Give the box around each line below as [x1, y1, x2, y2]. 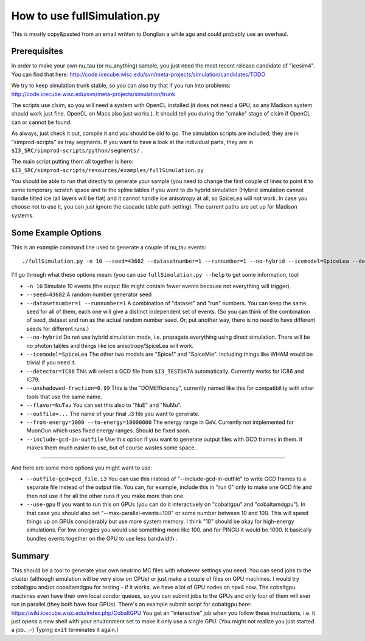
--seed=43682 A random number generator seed [26, 291, 152, 298]
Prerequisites [11, 46, 63, 57]
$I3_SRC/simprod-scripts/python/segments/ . [11, 147, 143, 154]
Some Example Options [11, 227, 102, 238]
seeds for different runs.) [26, 325, 89, 332]
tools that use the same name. [26, 393, 103, 400]
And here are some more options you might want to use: [11, 464, 152, 471]
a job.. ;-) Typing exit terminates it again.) [11, 626, 119, 634]
